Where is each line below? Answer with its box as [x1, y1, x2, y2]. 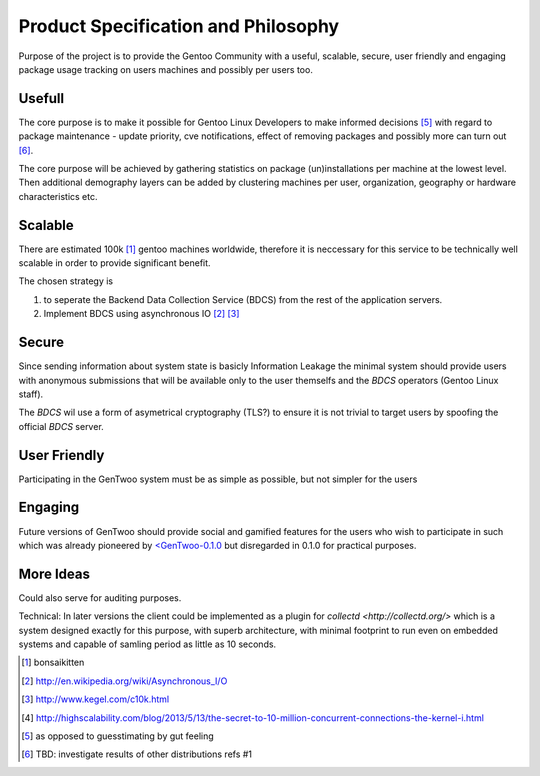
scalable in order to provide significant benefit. [18, 257, 211, 269]
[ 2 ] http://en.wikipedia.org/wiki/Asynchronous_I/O [21, 675, 228, 687]
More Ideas [18, 565, 90, 582]
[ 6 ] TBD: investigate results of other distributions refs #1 [21, 748, 253, 760]
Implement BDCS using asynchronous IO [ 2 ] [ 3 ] [43, 308, 240, 320]
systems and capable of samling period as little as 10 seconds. [18, 638, 277, 650]
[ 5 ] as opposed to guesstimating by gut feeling [21, 730, 214, 742]
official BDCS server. [18, 420, 104, 432]
